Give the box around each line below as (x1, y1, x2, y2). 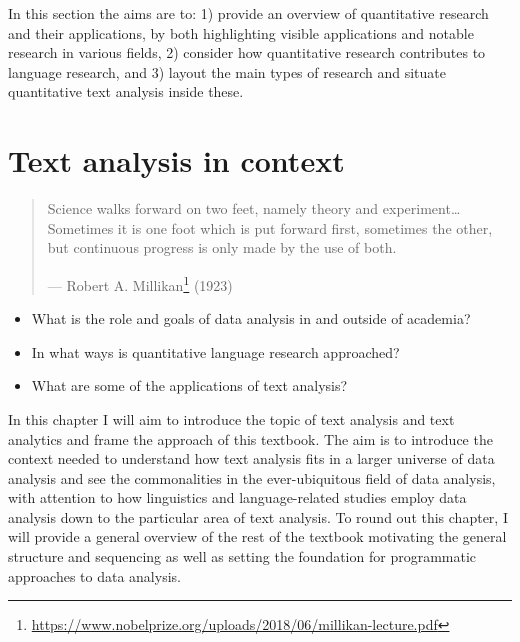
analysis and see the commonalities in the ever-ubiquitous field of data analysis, (8, 467, 496, 488)
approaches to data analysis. (8, 565, 181, 586)
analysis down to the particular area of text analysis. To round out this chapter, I (8, 506, 508, 527)
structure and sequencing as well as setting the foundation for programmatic (8, 546, 477, 567)
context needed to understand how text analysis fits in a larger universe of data (8, 448, 495, 469)
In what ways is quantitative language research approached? (31, 341, 400, 362)
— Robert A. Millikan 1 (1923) (47, 271, 233, 295)
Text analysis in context (8, 140, 345, 181)
